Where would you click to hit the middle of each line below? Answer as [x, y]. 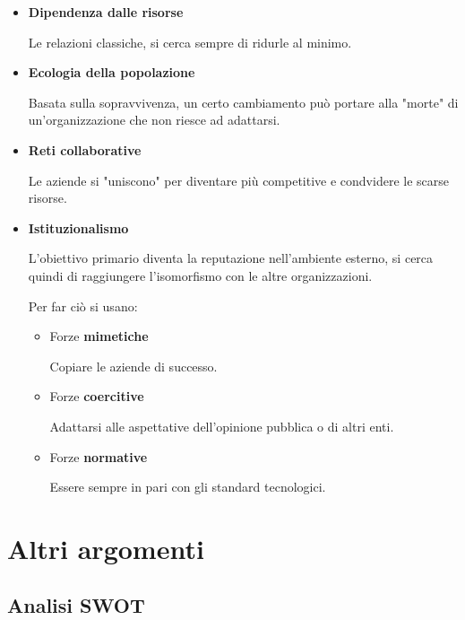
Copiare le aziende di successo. [133, 366]
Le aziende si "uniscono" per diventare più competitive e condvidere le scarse [238, 180]
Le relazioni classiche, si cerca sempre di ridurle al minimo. [190, 42]
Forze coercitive [97, 396]
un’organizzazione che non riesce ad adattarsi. [154, 120]
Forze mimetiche [99, 336]
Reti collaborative [85, 149]
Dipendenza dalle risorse [106, 12]
